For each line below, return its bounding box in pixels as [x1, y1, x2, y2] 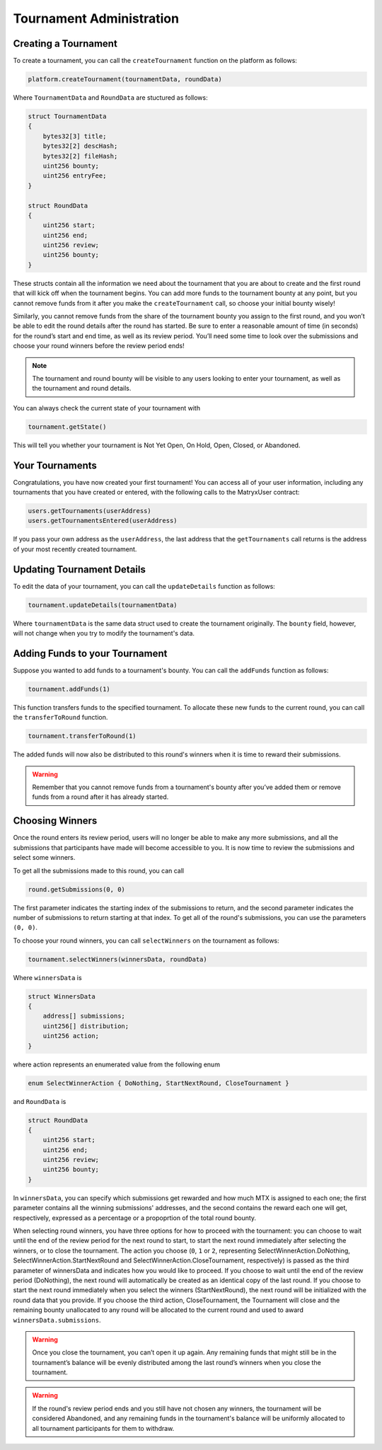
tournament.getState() [28, 422, 107, 431]
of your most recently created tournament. [13, 545, 137, 553]
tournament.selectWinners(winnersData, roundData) [28, 955, 208, 963]
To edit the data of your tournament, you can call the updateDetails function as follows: [13, 582, 275, 590]
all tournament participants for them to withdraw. [32, 1424, 175, 1432]
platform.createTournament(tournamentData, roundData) [28, 75, 222, 84]
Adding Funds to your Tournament [13, 648, 168, 660]
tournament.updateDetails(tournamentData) [28, 601, 178, 609]
